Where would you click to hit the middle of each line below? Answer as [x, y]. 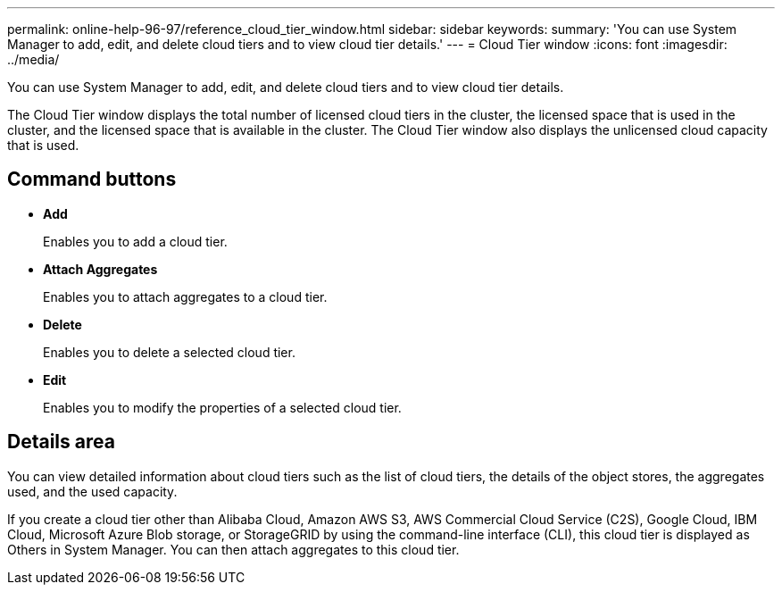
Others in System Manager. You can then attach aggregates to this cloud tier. [233, 549]
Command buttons [92, 179]
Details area [61, 442]
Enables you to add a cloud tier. [135, 241]
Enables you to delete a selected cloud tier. [169, 352]
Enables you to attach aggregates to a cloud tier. [185, 296]
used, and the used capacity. [92, 491]
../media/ [33, 59]
